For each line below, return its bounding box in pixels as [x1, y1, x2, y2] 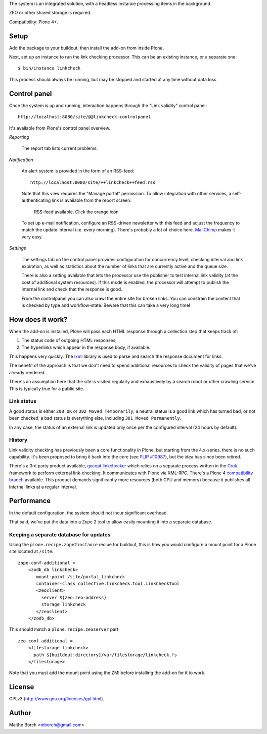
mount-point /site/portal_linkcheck [36, 574, 125, 579]
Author [9, 709, 32, 717]
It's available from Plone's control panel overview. [9, 125, 111, 131]
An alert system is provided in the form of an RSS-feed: [21, 168, 134, 174]
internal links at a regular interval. [9, 484, 77, 490]
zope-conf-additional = [18, 560, 76, 565]
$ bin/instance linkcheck [18, 65, 81, 71]
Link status [9, 398, 37, 405]
